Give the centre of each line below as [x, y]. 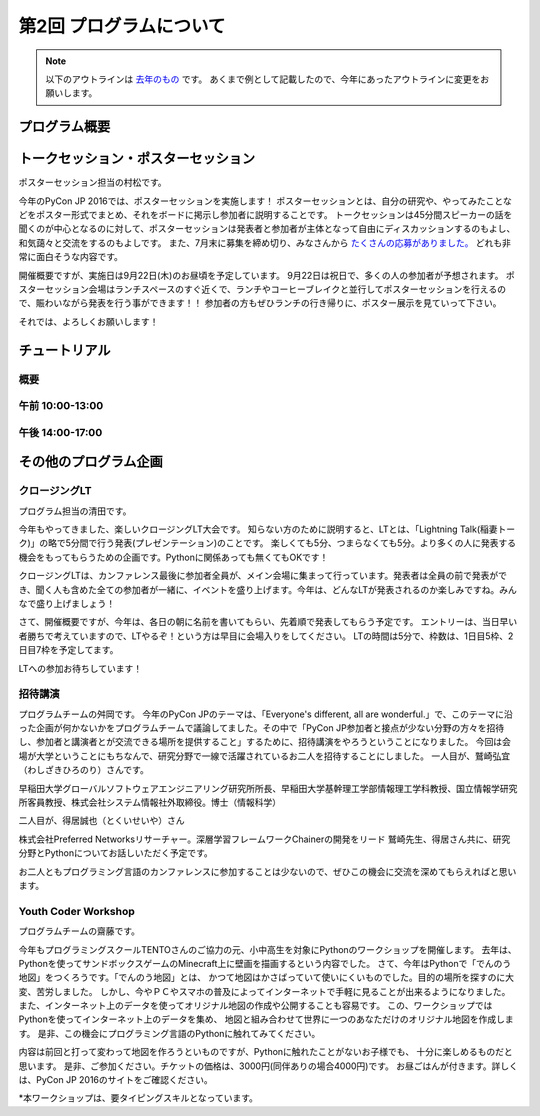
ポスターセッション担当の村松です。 [92, 182]
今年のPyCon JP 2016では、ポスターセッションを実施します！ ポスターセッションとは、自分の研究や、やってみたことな [265, 201]
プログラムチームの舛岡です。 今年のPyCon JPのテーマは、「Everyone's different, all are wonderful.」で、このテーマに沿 [266, 714]
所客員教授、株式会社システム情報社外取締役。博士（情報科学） [150, 802]
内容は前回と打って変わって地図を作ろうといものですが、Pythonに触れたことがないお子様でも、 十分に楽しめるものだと [266, 1052]
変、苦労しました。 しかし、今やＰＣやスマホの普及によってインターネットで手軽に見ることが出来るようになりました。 [264, 991]
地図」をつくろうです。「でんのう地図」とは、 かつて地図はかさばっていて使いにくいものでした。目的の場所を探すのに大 [266, 977]
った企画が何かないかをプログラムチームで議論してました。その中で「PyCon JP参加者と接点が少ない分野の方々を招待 [261, 728]
